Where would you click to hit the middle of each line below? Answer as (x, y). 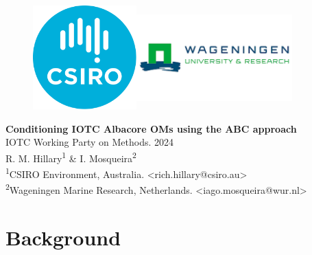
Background (63, 237)
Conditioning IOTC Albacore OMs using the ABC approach (151, 128)
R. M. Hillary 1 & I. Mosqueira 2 (71, 157)
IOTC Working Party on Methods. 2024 (89, 142)
